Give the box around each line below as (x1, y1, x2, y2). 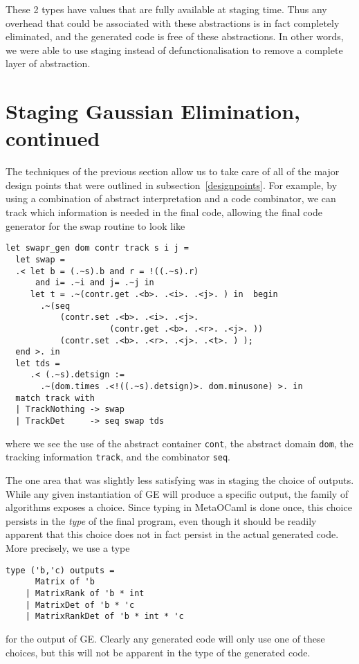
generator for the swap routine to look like (6, 218, 185, 233)
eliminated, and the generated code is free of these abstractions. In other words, (6, 29, 344, 44)
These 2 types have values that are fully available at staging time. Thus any (6, 2, 327, 16)
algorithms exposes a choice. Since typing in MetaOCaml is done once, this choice (6, 500, 352, 514)
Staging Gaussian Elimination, (6, 97, 300, 125)
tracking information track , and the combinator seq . (6, 449, 231, 464)
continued (6, 124, 100, 152)
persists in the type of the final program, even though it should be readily (6, 513, 317, 528)
